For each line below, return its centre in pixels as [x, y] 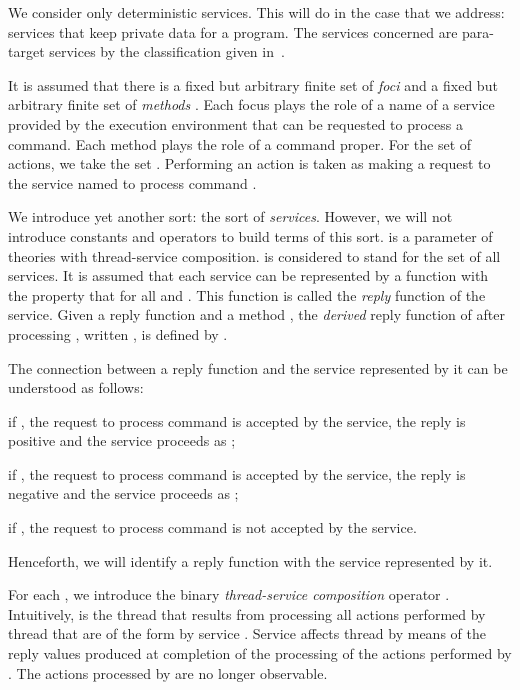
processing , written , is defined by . [118, 333]
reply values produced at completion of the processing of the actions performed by [260, 653]
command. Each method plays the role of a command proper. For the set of [240, 143]
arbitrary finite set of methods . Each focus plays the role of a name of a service [251, 104]
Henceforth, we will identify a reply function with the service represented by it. [250, 560]
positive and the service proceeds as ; [122, 440]
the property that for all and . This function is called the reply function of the [247, 294]
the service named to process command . [132, 182]
